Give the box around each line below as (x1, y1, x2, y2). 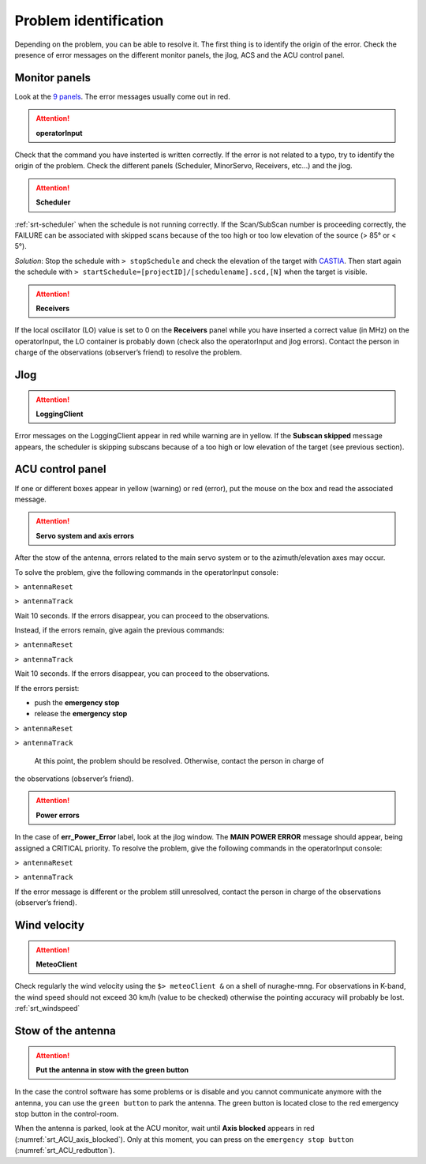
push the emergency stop (34, 698, 120, 708)
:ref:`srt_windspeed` (14, 1004, 80, 1013)
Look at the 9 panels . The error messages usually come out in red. (14, 92, 230, 101)
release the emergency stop (34, 709, 128, 719)
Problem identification (14, 12, 164, 29)
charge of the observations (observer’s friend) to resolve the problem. (14, 347, 242, 357)
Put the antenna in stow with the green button (35, 1064, 189, 1074)
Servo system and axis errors (35, 531, 134, 540)
